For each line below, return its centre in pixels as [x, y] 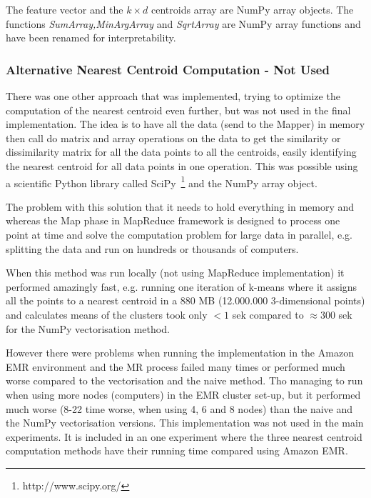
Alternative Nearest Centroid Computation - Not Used [168, 69]
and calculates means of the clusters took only [107, 314]
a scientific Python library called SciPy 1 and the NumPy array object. [162, 181]
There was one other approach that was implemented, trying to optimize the [173, 96]
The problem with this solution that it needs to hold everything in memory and [180, 206]
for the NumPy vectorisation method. [88, 328]
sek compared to [268, 314]
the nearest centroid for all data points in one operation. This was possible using [182, 165]
